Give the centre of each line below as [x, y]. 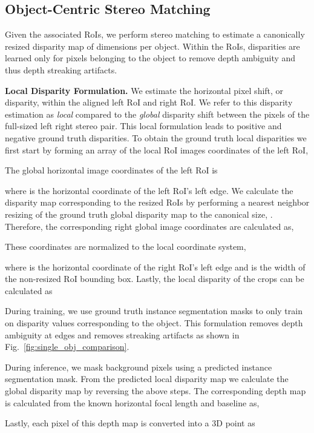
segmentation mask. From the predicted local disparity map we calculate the [147, 379]
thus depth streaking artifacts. [61, 69]
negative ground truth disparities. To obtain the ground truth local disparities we [156, 137]
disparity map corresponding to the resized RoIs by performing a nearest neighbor [157, 202]
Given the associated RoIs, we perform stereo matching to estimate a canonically [155, 34]
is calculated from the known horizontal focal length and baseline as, [132, 402]
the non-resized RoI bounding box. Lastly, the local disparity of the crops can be [155, 279]
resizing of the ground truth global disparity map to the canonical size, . [139, 214]
